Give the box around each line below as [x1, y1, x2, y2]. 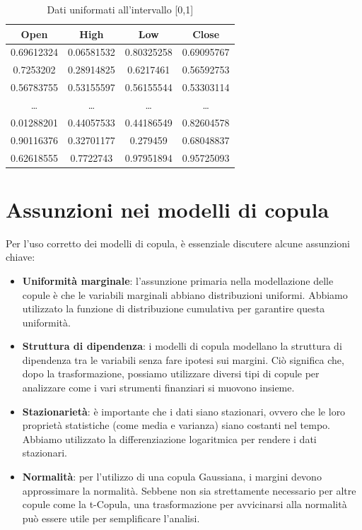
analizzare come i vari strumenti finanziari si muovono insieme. [22, 380, 295, 395]
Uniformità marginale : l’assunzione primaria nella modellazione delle [22, 273, 334, 288]
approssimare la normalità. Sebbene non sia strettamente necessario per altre [22, 483, 356, 497]
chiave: [6, 249, 35, 264]
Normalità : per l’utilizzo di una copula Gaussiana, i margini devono [22, 469, 322, 484]
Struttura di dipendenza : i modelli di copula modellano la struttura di [22, 338, 342, 353]
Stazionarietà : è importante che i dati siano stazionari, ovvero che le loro [22, 404, 346, 418]
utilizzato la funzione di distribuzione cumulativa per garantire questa [22, 301, 325, 316]
